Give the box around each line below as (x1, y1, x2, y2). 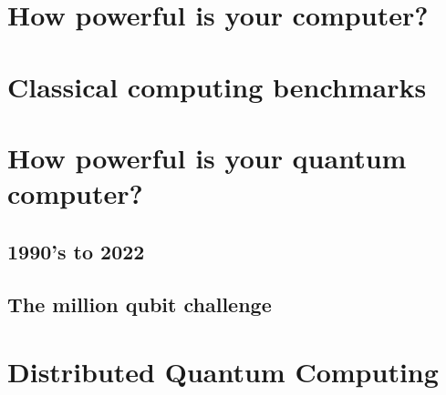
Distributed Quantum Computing (7, 353, 439, 390)
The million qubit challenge (7, 290, 272, 319)
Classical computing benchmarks (7, 67, 427, 105)
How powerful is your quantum (7, 138, 407, 176)
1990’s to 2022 (7, 237, 145, 265)
